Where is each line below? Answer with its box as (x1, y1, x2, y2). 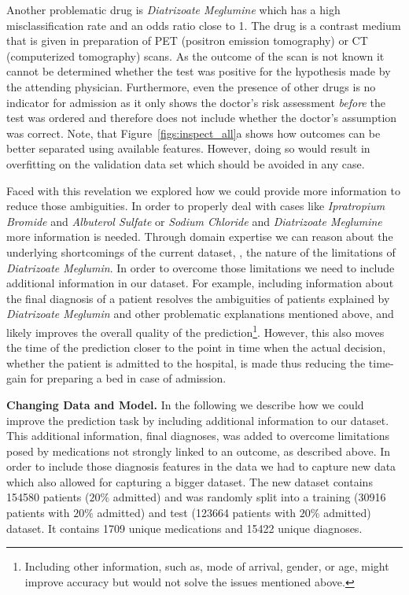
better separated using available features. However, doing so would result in (6, 140, 370, 157)
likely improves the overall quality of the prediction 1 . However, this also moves (6, 321, 385, 340)
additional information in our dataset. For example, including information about (6, 275, 394, 291)
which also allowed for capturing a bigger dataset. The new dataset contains (6, 473, 373, 490)
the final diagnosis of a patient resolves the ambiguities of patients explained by (6, 290, 390, 306)
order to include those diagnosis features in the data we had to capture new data (6, 458, 396, 475)
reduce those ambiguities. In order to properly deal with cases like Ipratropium (6, 198, 385, 214)
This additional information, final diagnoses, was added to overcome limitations (6, 427, 389, 444)
